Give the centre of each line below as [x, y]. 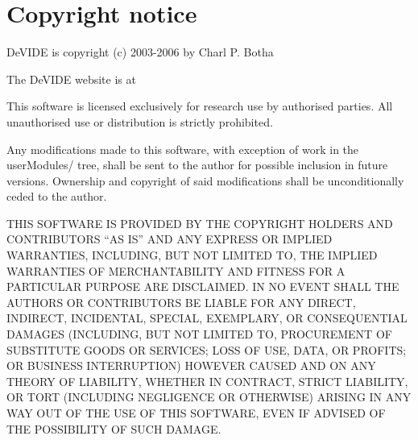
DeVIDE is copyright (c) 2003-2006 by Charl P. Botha [140, 52]
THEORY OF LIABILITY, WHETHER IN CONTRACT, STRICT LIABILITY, [207, 381]
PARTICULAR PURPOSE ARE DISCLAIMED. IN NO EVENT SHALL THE [203, 286]
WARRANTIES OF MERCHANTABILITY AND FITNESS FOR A [176, 270]
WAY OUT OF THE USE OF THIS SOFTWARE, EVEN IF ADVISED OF [196, 413]
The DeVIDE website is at [71, 79]
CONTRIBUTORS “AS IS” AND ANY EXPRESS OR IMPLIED [170, 239]
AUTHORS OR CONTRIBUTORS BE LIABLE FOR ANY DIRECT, [181, 302]
